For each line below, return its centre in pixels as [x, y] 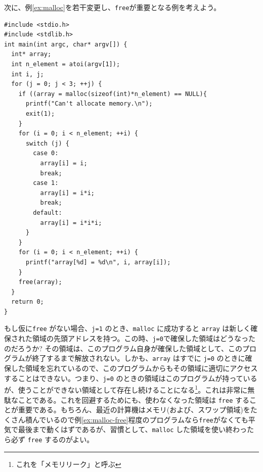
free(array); [40, 282]
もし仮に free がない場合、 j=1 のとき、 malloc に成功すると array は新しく [127, 328]
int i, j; [28, 74]
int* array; [31, 54]
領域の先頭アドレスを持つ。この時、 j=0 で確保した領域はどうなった [144, 338]
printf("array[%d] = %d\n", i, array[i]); [98, 262]
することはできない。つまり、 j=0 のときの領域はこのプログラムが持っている [131, 378]
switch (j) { [47, 143]
